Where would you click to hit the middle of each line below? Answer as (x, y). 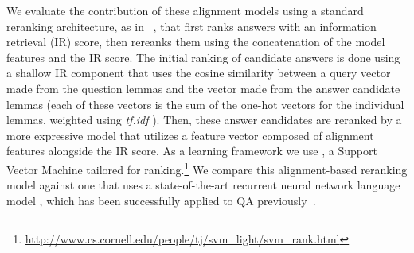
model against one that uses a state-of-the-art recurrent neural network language (203, 185)
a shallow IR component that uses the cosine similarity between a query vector (199, 73)
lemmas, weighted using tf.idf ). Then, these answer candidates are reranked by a (204, 120)
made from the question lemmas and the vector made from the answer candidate (203, 88)
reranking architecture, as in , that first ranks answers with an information (191, 26)
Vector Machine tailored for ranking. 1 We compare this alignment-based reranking (207, 168)
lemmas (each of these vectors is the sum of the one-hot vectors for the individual (205, 104)
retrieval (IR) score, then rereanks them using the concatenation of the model (196, 42)
